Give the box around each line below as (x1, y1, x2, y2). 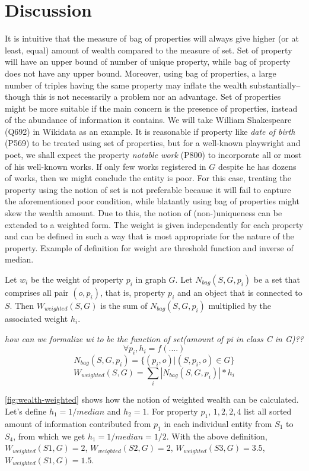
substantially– (250, 78, 301, 91)
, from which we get (13, 429, 85, 442)
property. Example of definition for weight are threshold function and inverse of (5, 241, 294, 254)
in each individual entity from (164, 417, 272, 429)
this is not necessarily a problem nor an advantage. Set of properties (33, 90, 281, 103)
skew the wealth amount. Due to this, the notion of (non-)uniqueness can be (5, 207, 282, 219)
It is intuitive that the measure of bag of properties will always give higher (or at (5, 32, 299, 45)
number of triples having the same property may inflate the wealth (5, 78, 247, 91)
